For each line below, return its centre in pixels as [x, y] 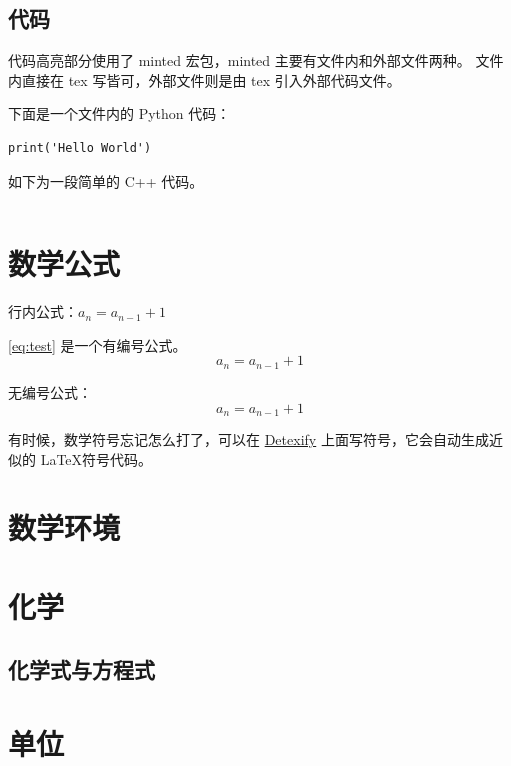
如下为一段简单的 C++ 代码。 [106, 180]
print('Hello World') [80, 147]
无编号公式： [50, 391]
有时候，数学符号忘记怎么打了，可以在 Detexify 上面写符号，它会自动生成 [248, 438]
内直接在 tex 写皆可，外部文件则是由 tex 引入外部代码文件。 [204, 79]
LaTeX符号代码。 [96, 458]
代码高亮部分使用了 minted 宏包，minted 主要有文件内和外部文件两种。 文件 [256, 60]
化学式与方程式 [81, 669]
